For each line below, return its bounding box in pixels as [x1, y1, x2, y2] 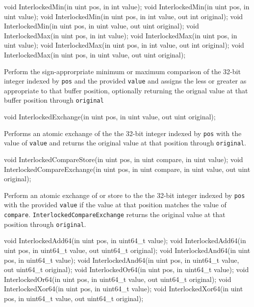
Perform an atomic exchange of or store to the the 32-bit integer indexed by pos [4, 190, 245, 200]
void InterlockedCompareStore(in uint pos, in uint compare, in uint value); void [4, 154, 243, 164]
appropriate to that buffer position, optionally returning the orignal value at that [4, 85, 248, 95]
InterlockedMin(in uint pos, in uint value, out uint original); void [4, 21, 199, 31]
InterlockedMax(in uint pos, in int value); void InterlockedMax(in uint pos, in [4, 30, 237, 40]
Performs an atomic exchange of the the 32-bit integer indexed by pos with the [4, 128, 242, 138]
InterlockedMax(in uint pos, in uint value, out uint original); [4, 49, 186, 59]
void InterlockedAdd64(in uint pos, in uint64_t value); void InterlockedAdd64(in [4, 235, 246, 246]
